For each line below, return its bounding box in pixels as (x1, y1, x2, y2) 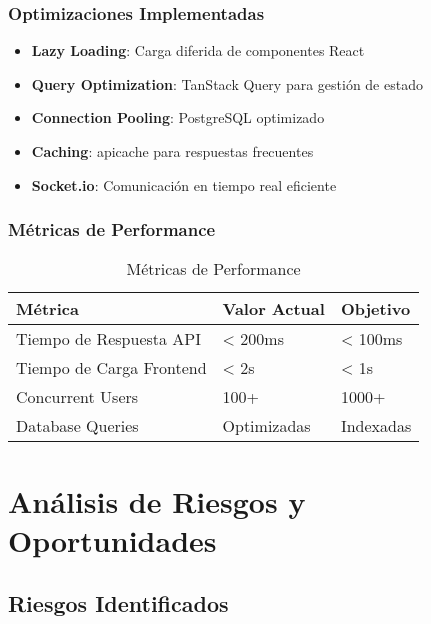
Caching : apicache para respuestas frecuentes (31, 141, 314, 161)
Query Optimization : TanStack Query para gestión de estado (31, 73, 423, 94)
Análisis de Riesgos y (8, 480, 306, 521)
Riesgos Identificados (8, 588, 229, 619)
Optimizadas (222, 414, 311, 438)
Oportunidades (8, 519, 217, 560)
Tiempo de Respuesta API (16, 327, 202, 351)
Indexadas (340, 414, 412, 438)
